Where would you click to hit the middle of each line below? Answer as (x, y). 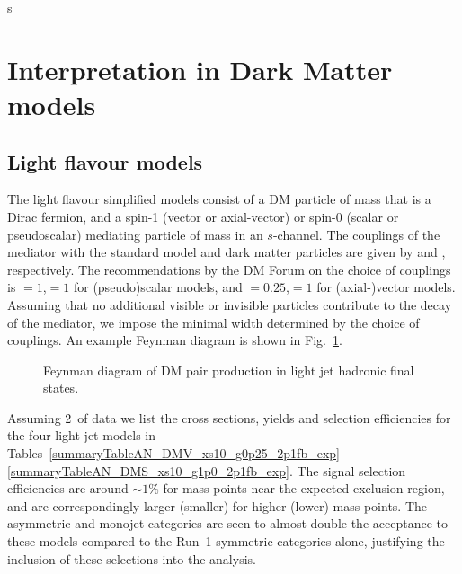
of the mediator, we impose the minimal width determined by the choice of (213, 322)
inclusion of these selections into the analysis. (132, 558)
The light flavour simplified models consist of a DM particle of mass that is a (219, 199)
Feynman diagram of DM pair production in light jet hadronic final (229, 370)
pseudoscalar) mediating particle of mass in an (135, 234)
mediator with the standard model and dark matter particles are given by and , (227, 252)
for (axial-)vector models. (386, 287)
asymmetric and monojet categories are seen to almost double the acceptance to (227, 523)
